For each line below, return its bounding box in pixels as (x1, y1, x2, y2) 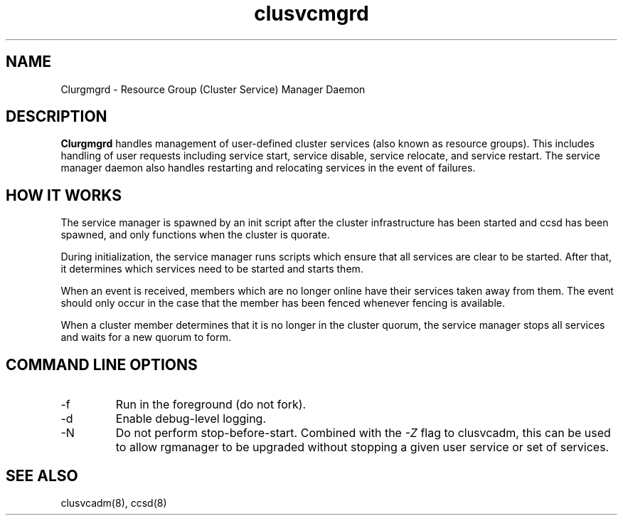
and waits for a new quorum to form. (60, 331, 231, 344)
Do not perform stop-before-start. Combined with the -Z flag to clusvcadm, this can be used (115, 426, 611, 441)
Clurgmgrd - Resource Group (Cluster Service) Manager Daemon (60, 83, 366, 95)
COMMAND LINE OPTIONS (6, 355, 198, 374)
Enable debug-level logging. (115, 411, 267, 426)
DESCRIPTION (6, 107, 107, 126)
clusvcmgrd (254, 1, 369, 26)
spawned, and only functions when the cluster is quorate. (60, 228, 330, 241)
